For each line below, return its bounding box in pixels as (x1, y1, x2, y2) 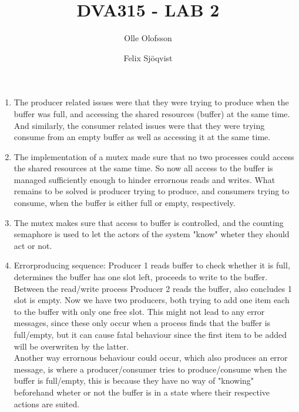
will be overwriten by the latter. (14, 340, 129, 352)
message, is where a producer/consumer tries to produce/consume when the (14, 363, 287, 375)
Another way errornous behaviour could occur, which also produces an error (14, 351, 288, 364)
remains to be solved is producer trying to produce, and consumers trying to (14, 185, 290, 197)
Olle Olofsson (124, 32, 172, 44)
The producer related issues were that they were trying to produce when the (14, 96, 289, 108)
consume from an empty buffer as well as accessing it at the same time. (14, 131, 271, 143)
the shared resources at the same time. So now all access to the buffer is (14, 162, 273, 174)
